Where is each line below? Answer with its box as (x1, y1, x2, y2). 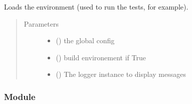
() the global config (56, 35, 115, 46)
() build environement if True (56, 52, 146, 62)
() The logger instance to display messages (56, 69, 186, 79)
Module (4, 90, 36, 102)
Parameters (24, 18, 59, 29)
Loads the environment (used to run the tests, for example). (4, 2, 188, 12)
